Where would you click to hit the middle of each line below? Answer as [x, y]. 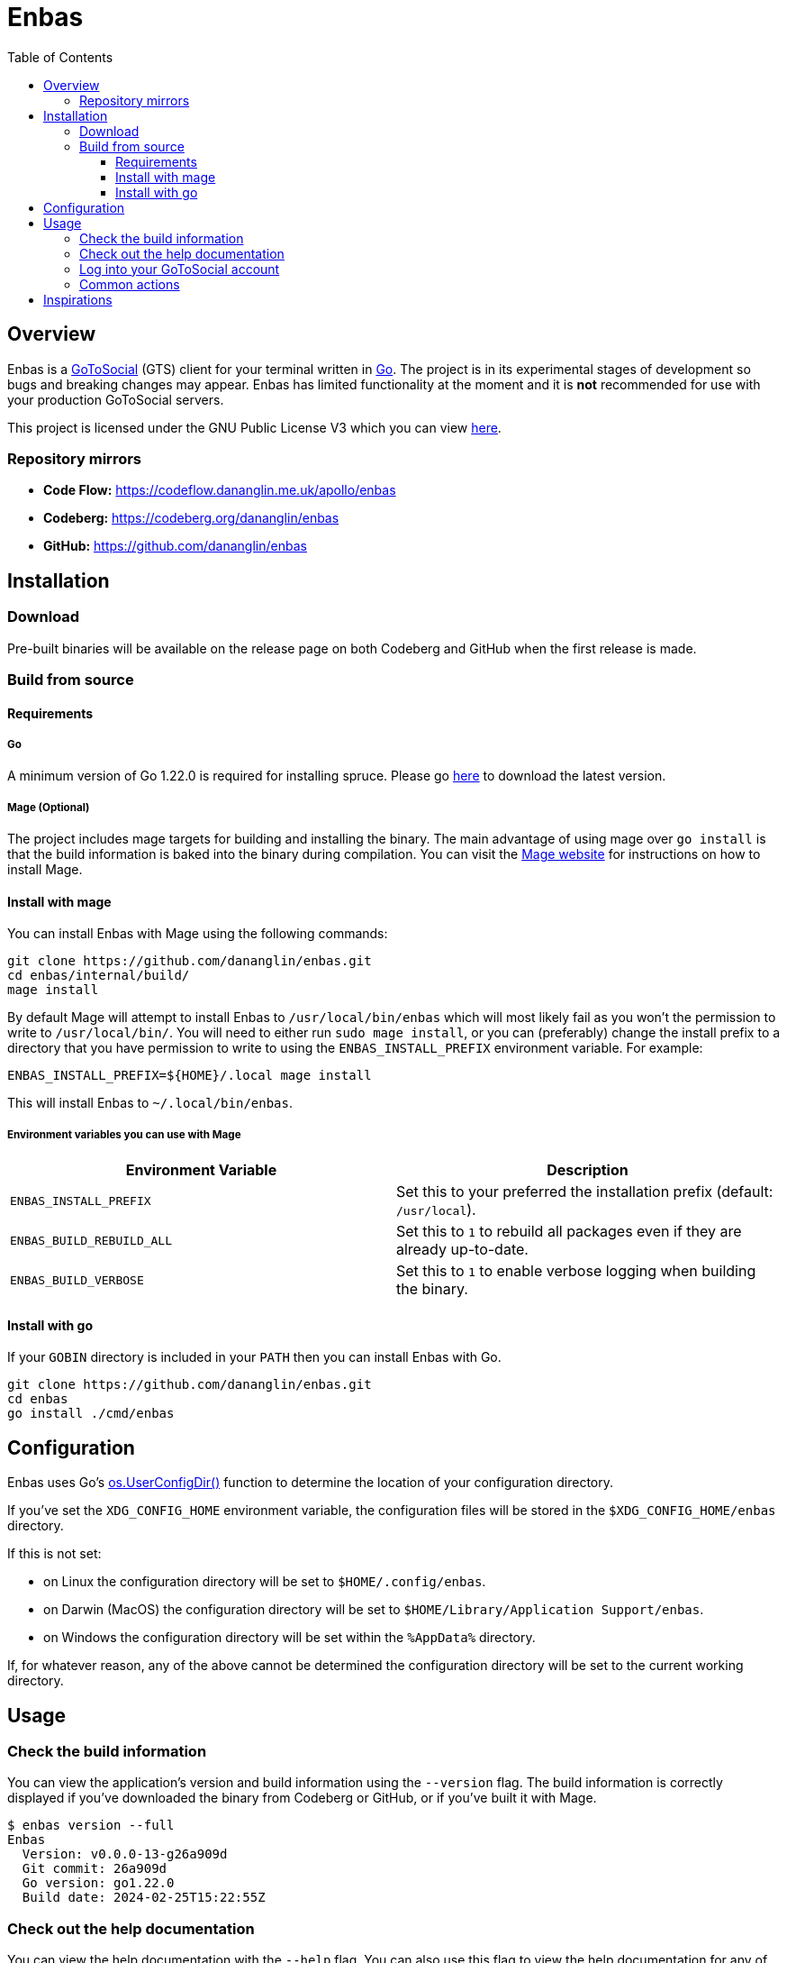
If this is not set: [54, 1554]
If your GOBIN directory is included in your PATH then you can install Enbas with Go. [254, 1357]
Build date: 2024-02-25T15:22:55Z [144, 1898]
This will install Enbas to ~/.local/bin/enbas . [150, 1103]
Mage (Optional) [49, 807]
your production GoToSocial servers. [116, 399]
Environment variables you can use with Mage [124, 1134]
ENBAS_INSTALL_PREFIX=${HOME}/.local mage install [190, 1076]
